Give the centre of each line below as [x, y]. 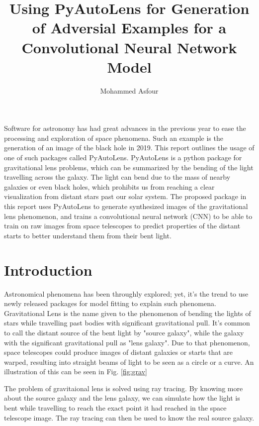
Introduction [48, 269]
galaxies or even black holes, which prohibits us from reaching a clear [109, 186]
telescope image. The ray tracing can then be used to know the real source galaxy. [129, 417]
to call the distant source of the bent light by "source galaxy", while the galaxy [124, 332]
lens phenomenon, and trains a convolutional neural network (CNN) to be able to [128, 216]
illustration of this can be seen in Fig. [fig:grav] [76, 372]
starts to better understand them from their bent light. [88, 235]
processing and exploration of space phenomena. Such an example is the [114, 138]
